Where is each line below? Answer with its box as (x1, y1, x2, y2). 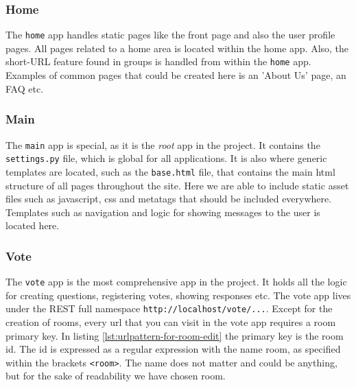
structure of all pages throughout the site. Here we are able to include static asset (5, 178, 349, 192)
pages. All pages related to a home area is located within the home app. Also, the (5, 40, 349, 55)
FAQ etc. (5, 81, 44, 95)
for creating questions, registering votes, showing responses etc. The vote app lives (5, 288, 351, 302)
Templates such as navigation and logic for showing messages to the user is (5, 204, 320, 219)
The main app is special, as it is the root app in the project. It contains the (5, 137, 320, 152)
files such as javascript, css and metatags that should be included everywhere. (5, 191, 332, 206)
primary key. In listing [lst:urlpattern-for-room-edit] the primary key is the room (5, 328, 344, 342)
